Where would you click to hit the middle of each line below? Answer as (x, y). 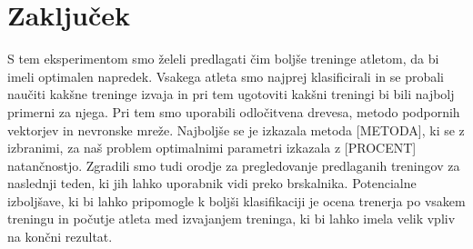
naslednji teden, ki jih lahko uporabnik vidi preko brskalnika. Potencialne (212, 183)
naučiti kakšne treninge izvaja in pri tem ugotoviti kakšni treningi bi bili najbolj (231, 94)
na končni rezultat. (60, 237)
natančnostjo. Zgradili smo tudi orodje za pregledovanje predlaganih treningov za (234, 165)
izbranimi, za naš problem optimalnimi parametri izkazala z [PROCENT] (212, 148)
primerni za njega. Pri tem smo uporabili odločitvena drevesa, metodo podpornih (234, 111)
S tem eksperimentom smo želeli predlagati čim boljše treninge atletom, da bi (223, 59)
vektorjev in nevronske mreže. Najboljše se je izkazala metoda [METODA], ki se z (236, 129)
